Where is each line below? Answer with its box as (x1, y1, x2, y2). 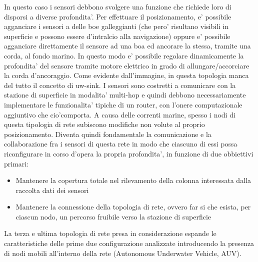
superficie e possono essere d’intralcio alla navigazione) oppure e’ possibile (4, 30, 230, 41)
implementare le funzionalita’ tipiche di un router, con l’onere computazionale (4, 99, 242, 109)
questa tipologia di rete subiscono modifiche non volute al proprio (4, 119, 205, 129)
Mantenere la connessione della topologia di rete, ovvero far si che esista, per (15, 201, 251, 212)
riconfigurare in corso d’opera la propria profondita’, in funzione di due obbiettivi (4, 148, 253, 158)
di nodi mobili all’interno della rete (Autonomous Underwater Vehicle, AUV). (4, 247, 241, 258)
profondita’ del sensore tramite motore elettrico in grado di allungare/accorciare (4, 60, 249, 70)
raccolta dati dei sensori (15, 184, 89, 195)
